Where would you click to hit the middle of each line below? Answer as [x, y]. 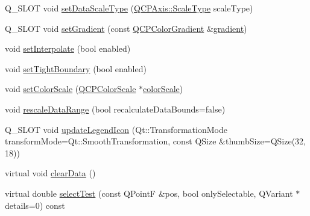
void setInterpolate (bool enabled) [68, 48]
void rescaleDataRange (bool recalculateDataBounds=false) [115, 109]
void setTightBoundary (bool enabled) [76, 68]
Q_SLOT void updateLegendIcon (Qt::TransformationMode [116, 129]
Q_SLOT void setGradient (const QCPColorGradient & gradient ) [126, 28]
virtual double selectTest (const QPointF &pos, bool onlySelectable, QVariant [149, 193]
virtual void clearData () [50, 173]
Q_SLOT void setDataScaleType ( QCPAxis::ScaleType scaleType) [129, 8]
